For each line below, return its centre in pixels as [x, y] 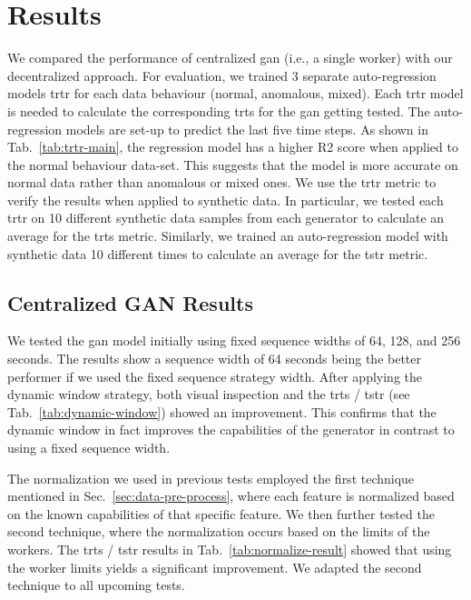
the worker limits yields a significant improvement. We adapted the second [215, 567]
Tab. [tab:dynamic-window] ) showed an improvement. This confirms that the [222, 411]
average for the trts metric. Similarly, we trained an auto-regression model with [228, 236]
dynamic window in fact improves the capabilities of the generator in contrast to [231, 430]
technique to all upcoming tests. [96, 585]
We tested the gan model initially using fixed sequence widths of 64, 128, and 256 [234, 340]
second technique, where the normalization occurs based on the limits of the [219, 531]
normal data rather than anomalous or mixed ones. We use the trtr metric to [222, 182]
